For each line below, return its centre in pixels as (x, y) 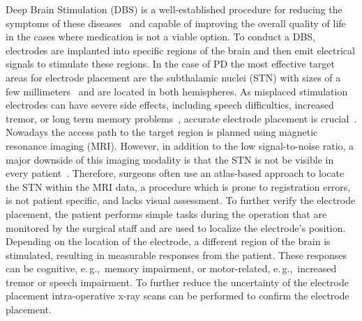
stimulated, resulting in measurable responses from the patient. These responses (176, 255)
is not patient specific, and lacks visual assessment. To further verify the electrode (181, 200)
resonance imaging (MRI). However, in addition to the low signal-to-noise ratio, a (180, 145)
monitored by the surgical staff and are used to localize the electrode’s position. (176, 227)
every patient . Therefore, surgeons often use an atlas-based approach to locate (175, 173)
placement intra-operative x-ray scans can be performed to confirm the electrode (178, 296)
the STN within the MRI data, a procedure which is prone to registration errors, (178, 186)
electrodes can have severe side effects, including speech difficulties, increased (170, 105)
